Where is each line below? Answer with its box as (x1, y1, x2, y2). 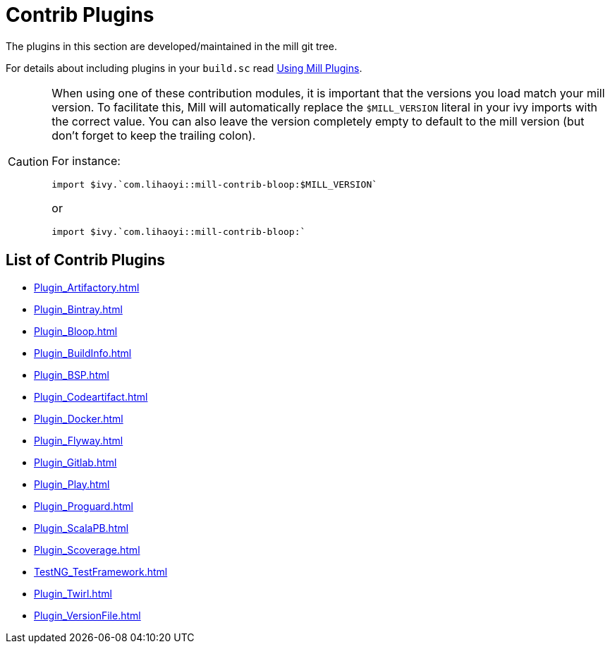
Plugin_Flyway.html (34, 434, 123, 447)
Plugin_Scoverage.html (34, 543, 140, 556)
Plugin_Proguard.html (34, 499, 133, 512)
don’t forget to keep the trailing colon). (51, 128, 256, 142)
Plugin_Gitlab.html (34, 456, 117, 468)
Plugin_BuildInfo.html (34, 346, 132, 359)
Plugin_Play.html (34, 478, 110, 490)
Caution (8, 154, 49, 169)
